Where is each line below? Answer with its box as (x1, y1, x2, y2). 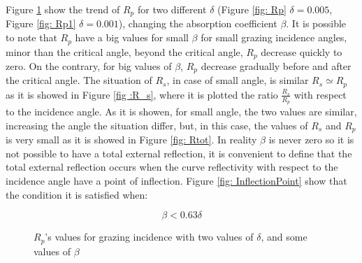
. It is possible (286, 16, 347, 31)
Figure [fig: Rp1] (6, 16, 76, 31)
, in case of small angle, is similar (166, 73, 309, 87)
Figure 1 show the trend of (6, 2, 120, 16)
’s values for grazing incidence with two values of (45, 229, 254, 244)
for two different (137, 2, 207, 16)
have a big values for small (75, 30, 189, 45)
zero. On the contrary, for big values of (6, 58, 172, 73)
